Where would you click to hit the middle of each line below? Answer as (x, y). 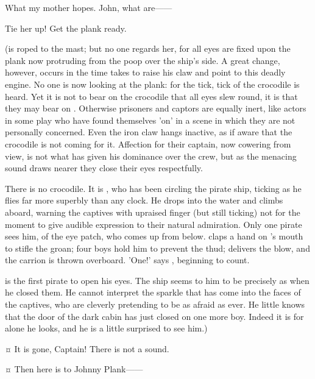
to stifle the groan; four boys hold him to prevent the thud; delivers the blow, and (157, 248)
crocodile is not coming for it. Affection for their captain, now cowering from (148, 143)
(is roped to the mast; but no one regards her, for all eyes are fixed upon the (148, 48)
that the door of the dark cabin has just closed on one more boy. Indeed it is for (154, 316)
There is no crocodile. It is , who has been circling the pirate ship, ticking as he (153, 188)
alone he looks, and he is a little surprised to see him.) (106, 328)
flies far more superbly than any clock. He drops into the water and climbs (144, 200)
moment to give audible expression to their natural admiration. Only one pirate (154, 224)
